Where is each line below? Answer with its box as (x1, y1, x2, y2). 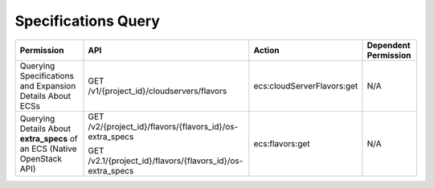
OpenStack (19, 153, 63, 164)
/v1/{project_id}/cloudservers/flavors (88, 85, 227, 96)
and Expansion (19, 80, 76, 92)
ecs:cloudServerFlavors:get (253, 80, 358, 92)
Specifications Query (14, 12, 161, 30)
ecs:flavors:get (253, 137, 310, 149)
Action (253, 44, 280, 55)
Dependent (366, 39, 411, 51)
